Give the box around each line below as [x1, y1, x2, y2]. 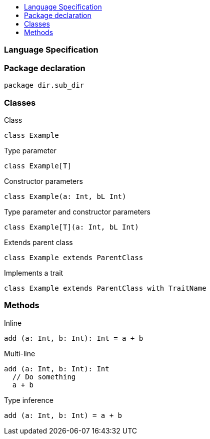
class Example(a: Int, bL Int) [4, 192, 126, 200]
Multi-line [4, 349, 35, 358]
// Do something [12, 372, 76, 381]
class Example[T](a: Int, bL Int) [4, 223, 139, 231]
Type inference [4, 395, 53, 404]
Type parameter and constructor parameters [4, 207, 150, 216]
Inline [4, 318, 22, 327]
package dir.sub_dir [4, 81, 84, 90]
